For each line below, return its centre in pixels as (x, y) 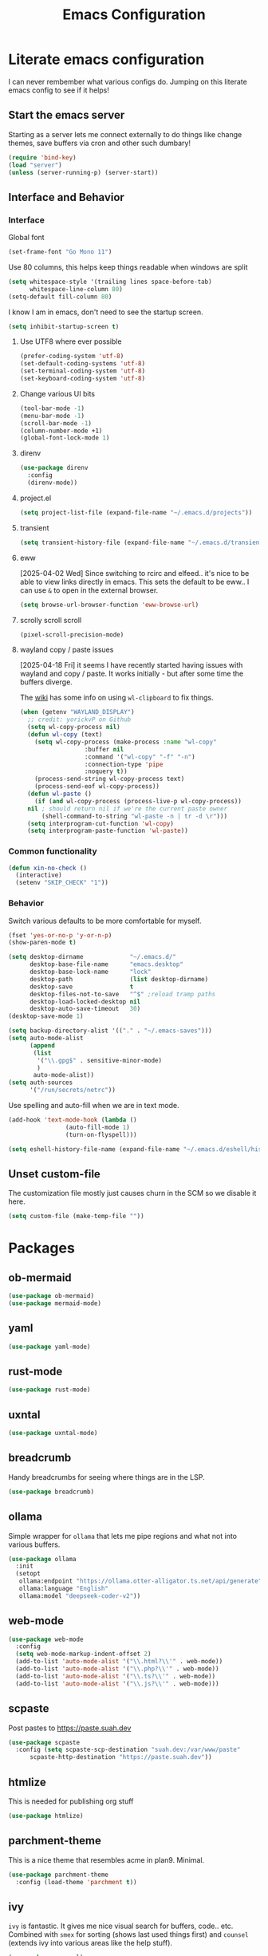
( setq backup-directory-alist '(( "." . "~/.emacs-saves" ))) (110, 1031)
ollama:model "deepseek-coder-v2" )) (80, 1596)
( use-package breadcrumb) (51, 1492)
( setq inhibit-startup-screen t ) (64, 326)
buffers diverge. (46, 682)
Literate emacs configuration (106, 59)
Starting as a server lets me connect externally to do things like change (125, 134)
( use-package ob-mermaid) (51, 1296)
